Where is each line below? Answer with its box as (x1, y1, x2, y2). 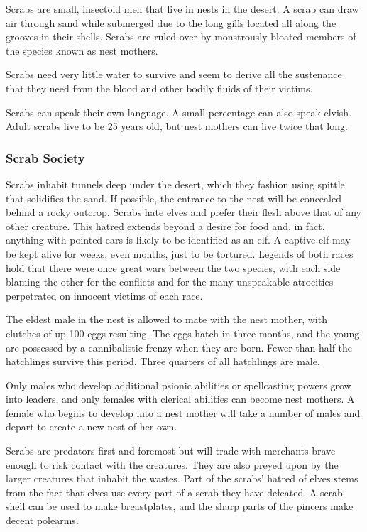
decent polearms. (6, 513, 79, 528)
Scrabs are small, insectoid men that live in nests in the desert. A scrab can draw (6, 1, 359, 16)
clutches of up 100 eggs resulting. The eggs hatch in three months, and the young (6, 325, 360, 340)
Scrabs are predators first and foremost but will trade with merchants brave (6, 443, 336, 458)
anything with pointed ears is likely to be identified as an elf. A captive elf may (6, 232, 351, 247)
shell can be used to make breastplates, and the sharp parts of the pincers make (6, 499, 354, 514)
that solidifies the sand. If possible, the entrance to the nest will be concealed (6, 190, 341, 205)
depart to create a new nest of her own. (6, 419, 177, 434)
